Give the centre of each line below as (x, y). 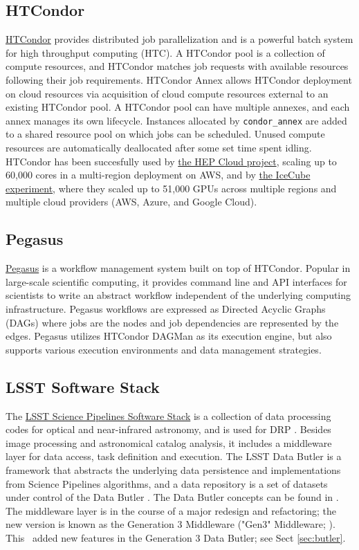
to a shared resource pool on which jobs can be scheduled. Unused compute (165, 134)
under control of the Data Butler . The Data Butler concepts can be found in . (172, 497)
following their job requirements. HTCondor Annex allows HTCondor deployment (179, 79)
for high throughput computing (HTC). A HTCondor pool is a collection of (165, 52)
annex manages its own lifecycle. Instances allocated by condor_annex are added (176, 120)
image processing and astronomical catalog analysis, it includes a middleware (169, 442)
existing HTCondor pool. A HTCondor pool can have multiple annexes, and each (178, 107)
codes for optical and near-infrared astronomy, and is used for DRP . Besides (168, 429)
